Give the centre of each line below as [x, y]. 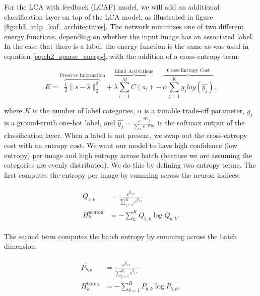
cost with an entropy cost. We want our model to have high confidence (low [121, 145]
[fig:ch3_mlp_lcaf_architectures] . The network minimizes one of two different [124, 26]
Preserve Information [82, 76]
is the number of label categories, [84, 110]
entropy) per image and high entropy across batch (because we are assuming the [128, 155]
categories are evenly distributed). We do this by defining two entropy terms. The [130, 165]
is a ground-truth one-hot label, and [60, 123]
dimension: [21, 246]
